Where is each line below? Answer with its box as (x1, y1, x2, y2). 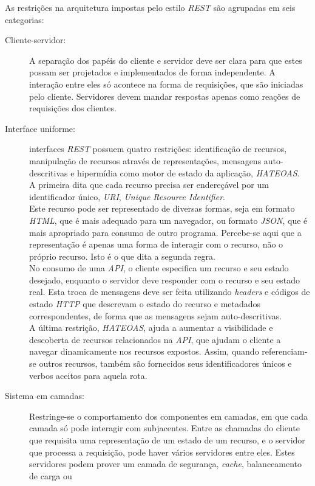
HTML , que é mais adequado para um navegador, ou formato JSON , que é (29, 213, 308, 226)
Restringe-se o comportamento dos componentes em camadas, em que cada (29, 409, 308, 422)
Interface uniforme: (5, 122, 75, 134)
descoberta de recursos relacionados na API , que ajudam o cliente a (29, 333, 281, 345)
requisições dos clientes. (29, 102, 117, 114)
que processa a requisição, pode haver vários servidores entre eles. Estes (29, 445, 295, 458)
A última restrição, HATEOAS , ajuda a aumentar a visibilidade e (29, 321, 273, 334)
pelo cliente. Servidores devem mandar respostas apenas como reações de (29, 89, 300, 102)
